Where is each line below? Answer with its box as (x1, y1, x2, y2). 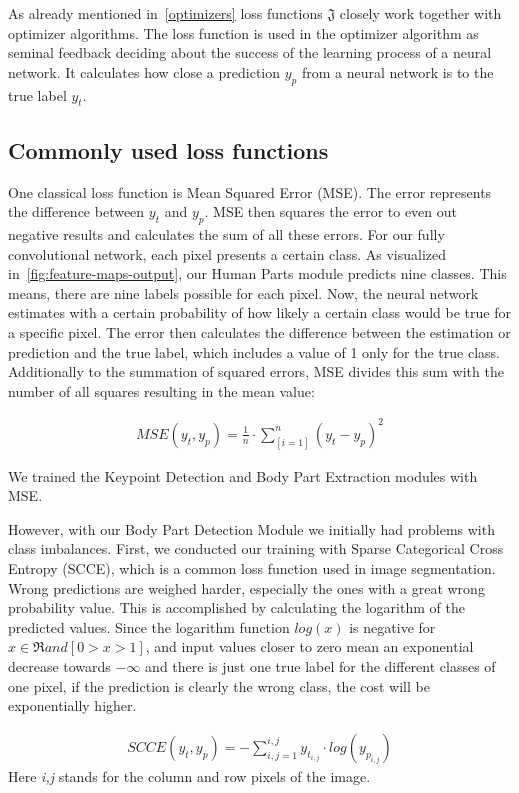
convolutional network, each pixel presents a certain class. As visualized (8, 243, 447, 264)
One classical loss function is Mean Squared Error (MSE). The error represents (8, 181, 492, 202)
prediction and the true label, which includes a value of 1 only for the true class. (8, 341, 500, 362)
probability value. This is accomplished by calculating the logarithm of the (8, 597, 465, 618)
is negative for (349, 616, 436, 637)
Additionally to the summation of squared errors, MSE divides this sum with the (8, 361, 504, 382)
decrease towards (8, 656, 111, 677)
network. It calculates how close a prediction (8, 61, 281, 82)
